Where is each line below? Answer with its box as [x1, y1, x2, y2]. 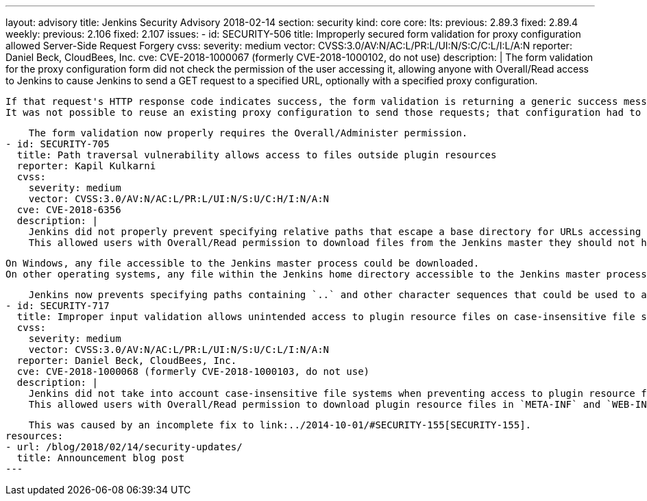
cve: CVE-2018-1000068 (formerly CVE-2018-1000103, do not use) [16, 366, 370, 377]
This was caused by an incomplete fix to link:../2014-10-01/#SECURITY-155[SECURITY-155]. [28, 419, 532, 430]
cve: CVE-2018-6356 [16, 204, 121, 215]
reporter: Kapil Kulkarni [16, 160, 156, 171]
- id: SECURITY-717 [5, 300, 110, 311]
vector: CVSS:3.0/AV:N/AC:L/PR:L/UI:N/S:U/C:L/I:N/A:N [28, 344, 330, 355]
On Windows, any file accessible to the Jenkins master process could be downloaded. [5, 258, 480, 269]
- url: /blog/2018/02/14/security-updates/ [5, 441, 243, 452]
